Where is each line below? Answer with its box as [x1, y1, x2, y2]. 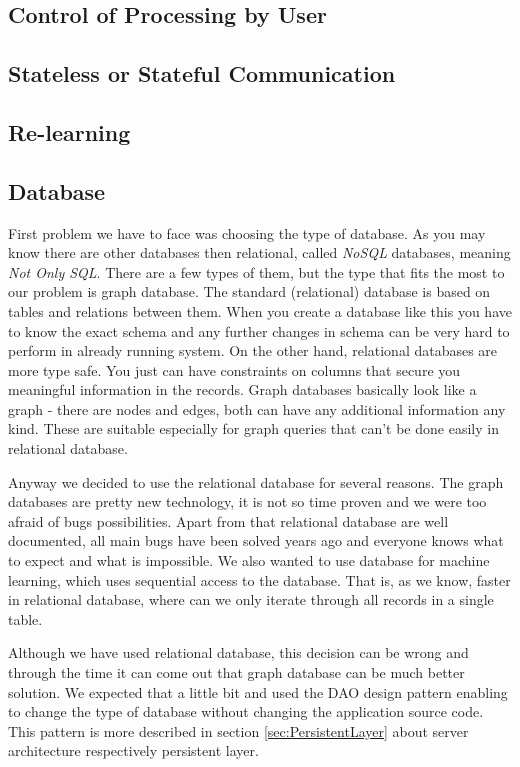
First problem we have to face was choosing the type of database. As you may [8, 222, 486, 243]
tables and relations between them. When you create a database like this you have [8, 300, 512, 321]
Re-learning [8, 116, 131, 147]
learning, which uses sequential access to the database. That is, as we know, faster [8, 569, 511, 590]
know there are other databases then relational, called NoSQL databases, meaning [8, 242, 511, 263]
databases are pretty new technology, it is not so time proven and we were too [8, 491, 487, 512]
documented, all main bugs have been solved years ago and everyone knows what [8, 530, 504, 551]
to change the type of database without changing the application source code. [8, 701, 484, 722]
